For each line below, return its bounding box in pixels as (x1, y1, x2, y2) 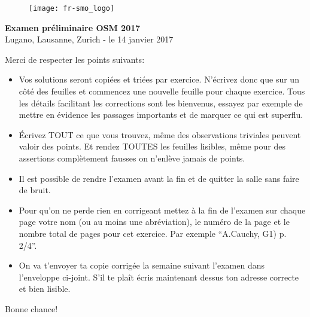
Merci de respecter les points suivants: (5, 53, 145, 65)
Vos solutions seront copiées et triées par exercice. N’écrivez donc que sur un (19, 73, 299, 86)
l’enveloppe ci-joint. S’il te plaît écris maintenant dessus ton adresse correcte (19, 270, 299, 283)
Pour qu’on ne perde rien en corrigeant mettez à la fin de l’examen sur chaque (19, 203, 306, 216)
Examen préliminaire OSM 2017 (5, 21, 141, 33)
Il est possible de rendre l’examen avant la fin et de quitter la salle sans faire (19, 172, 299, 184)
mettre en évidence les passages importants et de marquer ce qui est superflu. (19, 108, 303, 121)
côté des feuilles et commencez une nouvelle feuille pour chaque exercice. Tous (19, 85, 305, 97)
